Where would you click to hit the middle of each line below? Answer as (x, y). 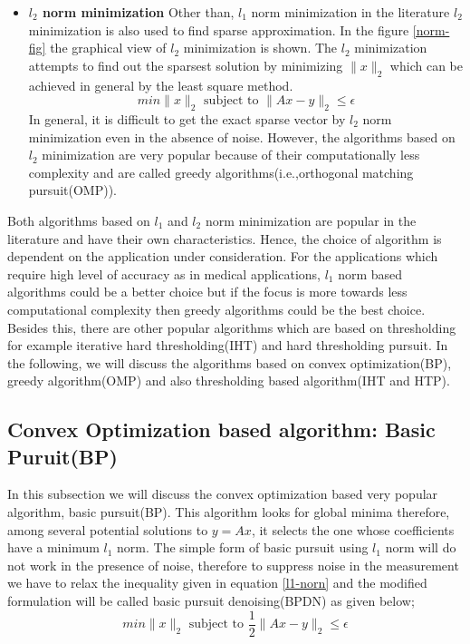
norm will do (421, 547)
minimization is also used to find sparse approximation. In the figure (219, 29)
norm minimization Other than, (139, 12)
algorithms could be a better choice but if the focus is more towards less (207, 292)
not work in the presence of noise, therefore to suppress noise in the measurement (233, 565)
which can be (426, 65)
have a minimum (53, 547)
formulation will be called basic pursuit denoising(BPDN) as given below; (211, 601)
